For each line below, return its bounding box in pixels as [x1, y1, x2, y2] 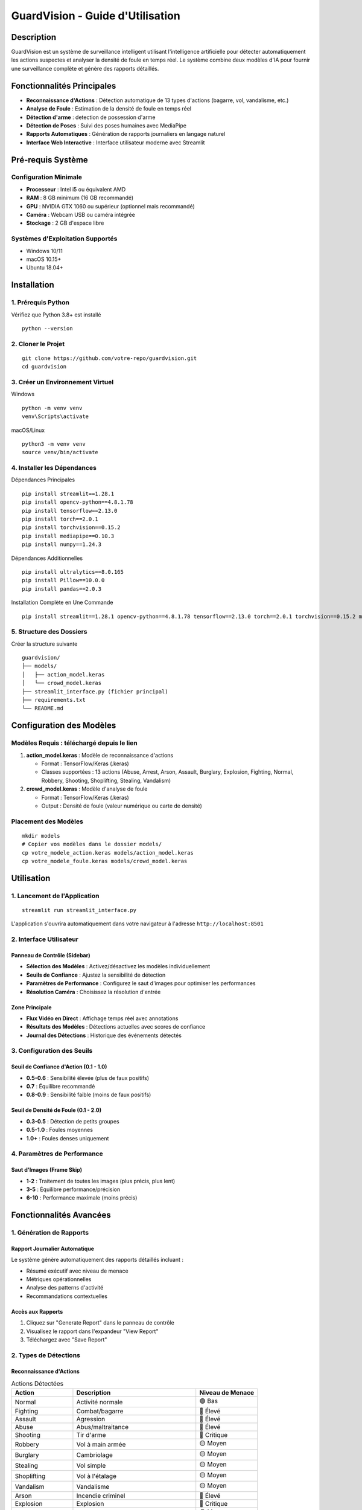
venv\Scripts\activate [22, 413, 89, 420]
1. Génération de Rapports [11, 1229, 89, 1237]
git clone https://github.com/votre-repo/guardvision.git [22, 355, 197, 362]
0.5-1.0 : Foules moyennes [26, 1126, 94, 1134]
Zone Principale [11, 1003, 52, 1011]
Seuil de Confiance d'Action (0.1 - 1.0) [11, 1063, 107, 1070]
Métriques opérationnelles [26, 1276, 92, 1283]
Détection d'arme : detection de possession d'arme [26, 114, 156, 121]
